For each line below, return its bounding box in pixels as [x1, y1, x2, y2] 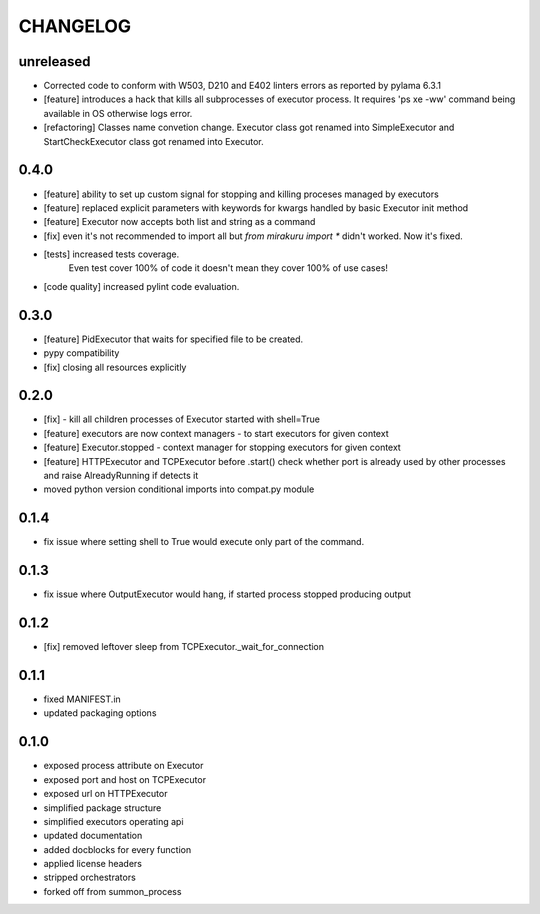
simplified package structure [43, 801, 162, 814]
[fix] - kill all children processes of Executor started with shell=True [43, 413, 320, 425]
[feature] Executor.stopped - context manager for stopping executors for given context [43, 441, 402, 454]
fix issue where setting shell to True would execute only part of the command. [43, 536, 365, 548]
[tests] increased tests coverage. [43, 248, 180, 260]
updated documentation [43, 830, 143, 842]
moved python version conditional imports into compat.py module [43, 483, 315, 495]
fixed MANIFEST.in [43, 693, 122, 705]
